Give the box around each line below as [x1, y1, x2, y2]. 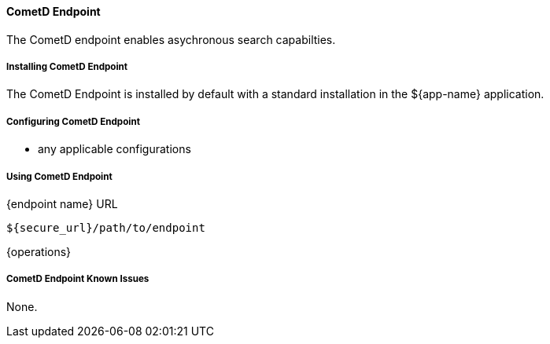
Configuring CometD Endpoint [6, 115, 140, 127]
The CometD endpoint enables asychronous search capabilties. [6, 32, 336, 46]
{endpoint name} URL [6, 196, 118, 210]
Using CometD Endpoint [6, 170, 113, 182]
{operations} [6, 244, 72, 258]
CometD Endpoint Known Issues [6, 273, 149, 285]
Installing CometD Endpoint [6, 61, 128, 72]
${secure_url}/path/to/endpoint [6, 221, 205, 234]
